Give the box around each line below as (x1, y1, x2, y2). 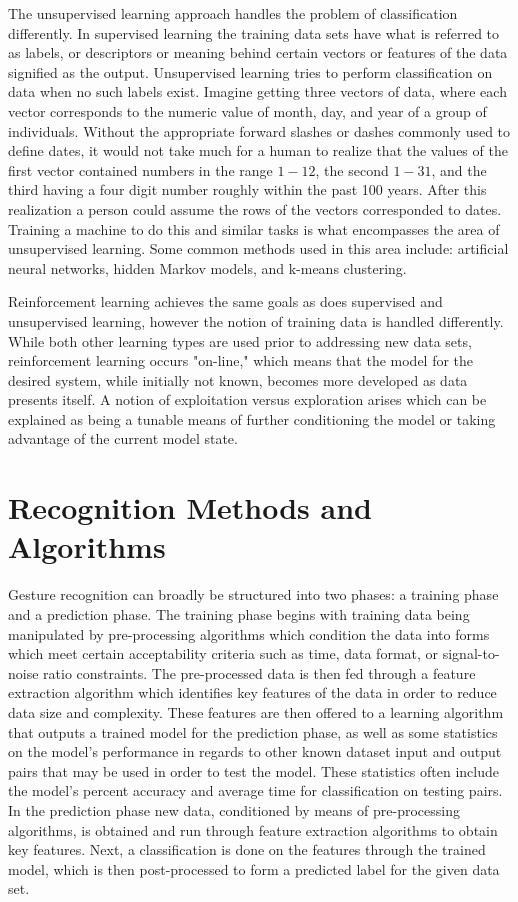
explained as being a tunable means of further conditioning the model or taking (8, 408, 496, 429)
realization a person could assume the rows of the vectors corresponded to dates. (8, 198, 502, 219)
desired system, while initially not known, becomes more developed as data (8, 369, 468, 390)
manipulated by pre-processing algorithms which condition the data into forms (8, 623, 490, 644)
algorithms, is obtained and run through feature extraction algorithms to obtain (8, 819, 498, 840)
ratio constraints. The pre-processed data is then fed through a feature (43, 662, 476, 683)
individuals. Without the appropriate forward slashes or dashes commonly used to (8, 120, 511, 141)
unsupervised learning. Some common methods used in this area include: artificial (8, 238, 509, 259)
